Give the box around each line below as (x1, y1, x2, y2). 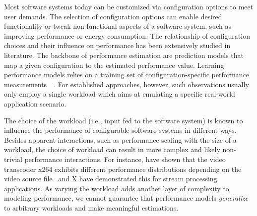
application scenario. (4, 98, 66, 108)
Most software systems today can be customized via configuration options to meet (4, 1, 254, 11)
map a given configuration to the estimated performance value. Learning (4, 59, 224, 70)
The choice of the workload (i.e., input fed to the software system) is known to (4, 115, 243, 125)
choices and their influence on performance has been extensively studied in (4, 40, 231, 51)
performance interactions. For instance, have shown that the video (24, 154, 226, 164)
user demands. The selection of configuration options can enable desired (4, 11, 222, 21)
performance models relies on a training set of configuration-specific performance (4, 69, 250, 80)
